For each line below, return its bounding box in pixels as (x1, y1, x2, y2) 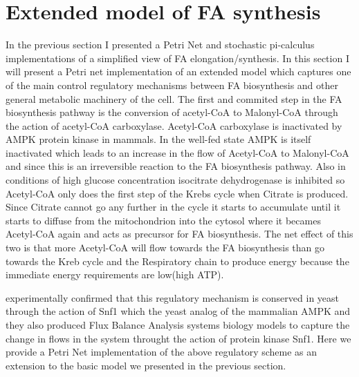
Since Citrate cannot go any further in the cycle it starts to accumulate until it (6, 200, 341, 214)
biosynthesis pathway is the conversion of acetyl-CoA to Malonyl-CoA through (6, 105, 338, 119)
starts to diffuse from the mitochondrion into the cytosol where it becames (6, 213, 321, 227)
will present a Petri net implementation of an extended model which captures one (6, 64, 351, 79)
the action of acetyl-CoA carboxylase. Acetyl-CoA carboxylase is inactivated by (6, 118, 342, 133)
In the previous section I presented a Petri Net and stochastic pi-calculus (6, 37, 315, 52)
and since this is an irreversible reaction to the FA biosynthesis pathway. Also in (6, 159, 346, 173)
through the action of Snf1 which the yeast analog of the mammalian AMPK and (6, 304, 351, 318)
